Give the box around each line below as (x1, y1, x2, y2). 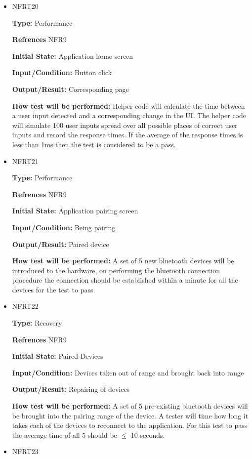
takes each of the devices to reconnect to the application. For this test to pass (12, 420, 248, 430)
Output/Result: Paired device (12, 239, 109, 249)
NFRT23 (12, 446, 39, 457)
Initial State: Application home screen (12, 50, 133, 61)
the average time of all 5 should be (12, 429, 117, 440)
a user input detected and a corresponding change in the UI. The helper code (12, 110, 246, 121)
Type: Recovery (12, 318, 62, 328)
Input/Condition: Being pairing (12, 222, 116, 232)
